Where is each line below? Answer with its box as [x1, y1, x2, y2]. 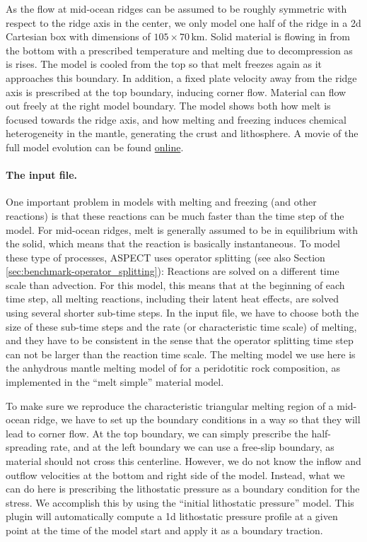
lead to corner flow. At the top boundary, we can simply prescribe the [6, 425, 308, 440]
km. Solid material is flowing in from [191, 29, 350, 44]
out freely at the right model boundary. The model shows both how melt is [6, 98, 331, 113]
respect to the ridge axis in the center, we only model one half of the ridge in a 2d [6, 15, 361, 30]
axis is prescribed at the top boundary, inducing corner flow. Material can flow [6, 84, 346, 99]
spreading [6, 440, 47, 454]
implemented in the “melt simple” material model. [6, 375, 224, 389]
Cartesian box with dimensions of [6, 29, 151, 44]
